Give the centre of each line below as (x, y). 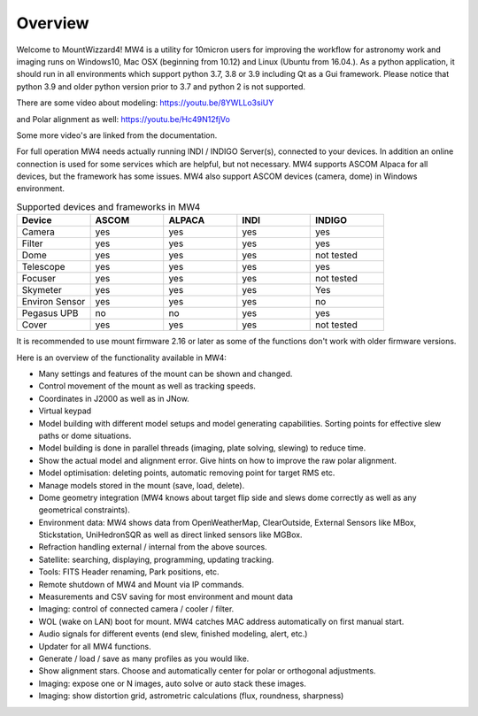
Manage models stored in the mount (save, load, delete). (142, 485)
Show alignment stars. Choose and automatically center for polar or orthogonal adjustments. (207, 671)
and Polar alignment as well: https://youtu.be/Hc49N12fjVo (123, 119)
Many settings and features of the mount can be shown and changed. (166, 373)
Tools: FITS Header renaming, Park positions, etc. (129, 572)
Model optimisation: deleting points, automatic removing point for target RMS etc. (187, 473)
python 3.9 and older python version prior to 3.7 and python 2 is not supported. (161, 86)
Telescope (43, 267)
